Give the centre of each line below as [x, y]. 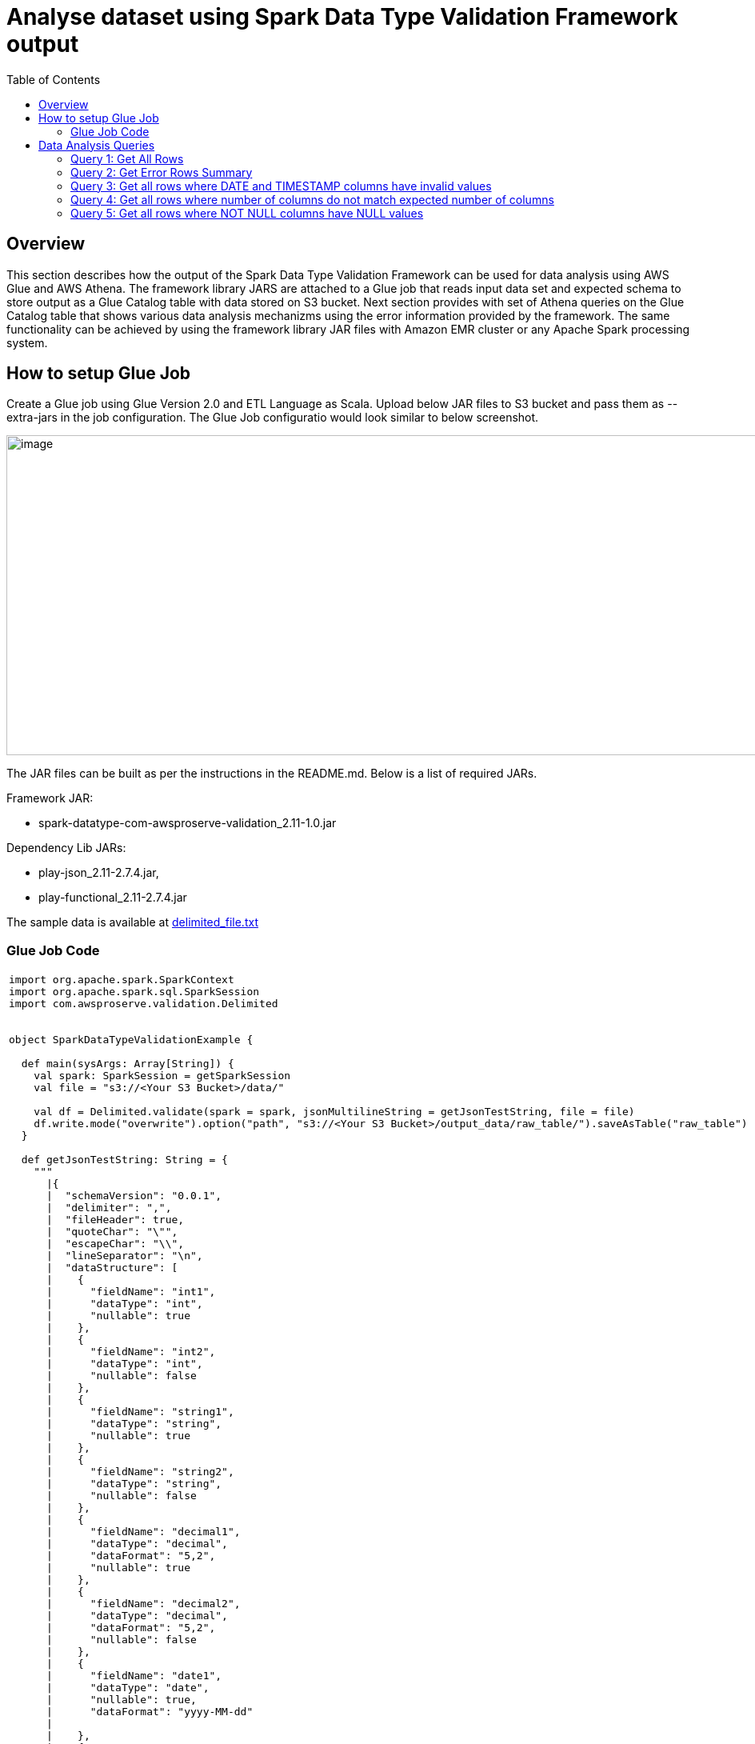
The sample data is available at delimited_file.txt [132, 922]
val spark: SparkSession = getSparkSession [162, 1076]
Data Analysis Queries [97, 145]
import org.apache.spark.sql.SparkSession [134, 992]
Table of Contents [54, 79]
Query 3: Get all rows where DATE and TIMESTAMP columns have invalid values [281, 186]
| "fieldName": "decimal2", [143, 1604]
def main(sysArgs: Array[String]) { [128, 1064]
